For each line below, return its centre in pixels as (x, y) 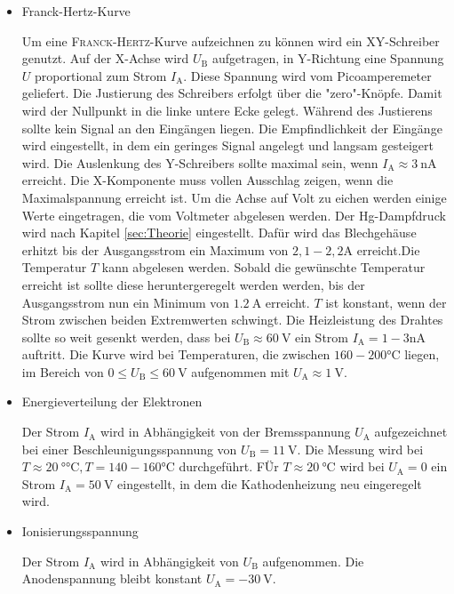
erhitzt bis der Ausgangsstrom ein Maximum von (155, 249)
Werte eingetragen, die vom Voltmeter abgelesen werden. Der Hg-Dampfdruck (234, 215)
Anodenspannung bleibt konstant (112, 578)
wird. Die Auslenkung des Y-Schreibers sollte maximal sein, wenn (200, 162)
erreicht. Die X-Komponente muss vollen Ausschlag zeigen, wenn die (207, 180)
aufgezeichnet (411, 432)
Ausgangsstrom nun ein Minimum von (126, 302)
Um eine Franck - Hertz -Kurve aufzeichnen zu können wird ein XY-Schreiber (231, 40)
